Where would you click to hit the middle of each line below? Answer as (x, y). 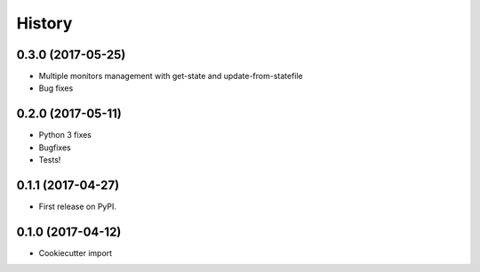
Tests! (50, 160)
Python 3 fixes (65, 135)
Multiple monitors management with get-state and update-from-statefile (171, 76)
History (44, 23)
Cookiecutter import (76, 252)
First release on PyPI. (78, 207)
